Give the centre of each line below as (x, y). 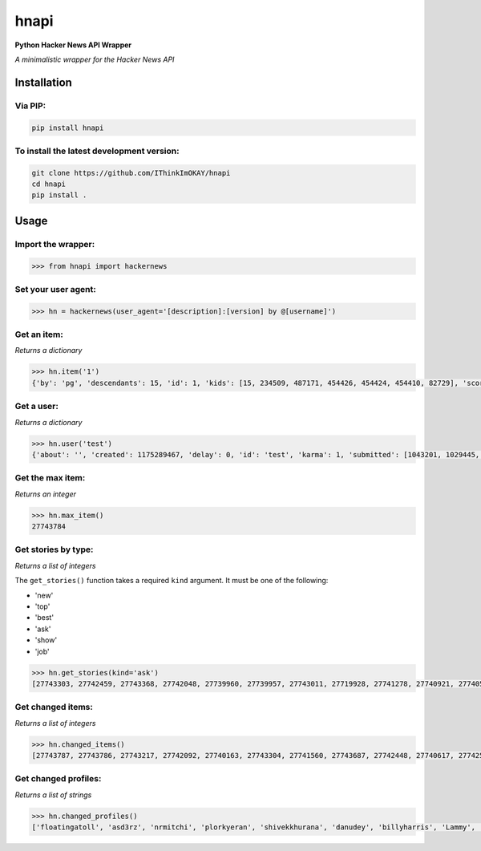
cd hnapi (49, 184)
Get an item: (39, 334)
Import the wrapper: (55, 244)
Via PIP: (30, 106)
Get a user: (37, 407)
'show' (46, 640)
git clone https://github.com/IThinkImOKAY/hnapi (131, 173)
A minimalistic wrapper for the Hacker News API (95, 59)
